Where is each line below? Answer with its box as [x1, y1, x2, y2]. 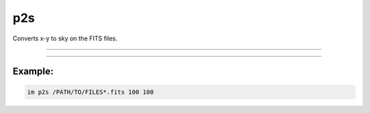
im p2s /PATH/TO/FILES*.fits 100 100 [27, 88, 154, 96]
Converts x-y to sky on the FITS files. [12, 34, 118, 42]
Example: [12, 66, 54, 77]
